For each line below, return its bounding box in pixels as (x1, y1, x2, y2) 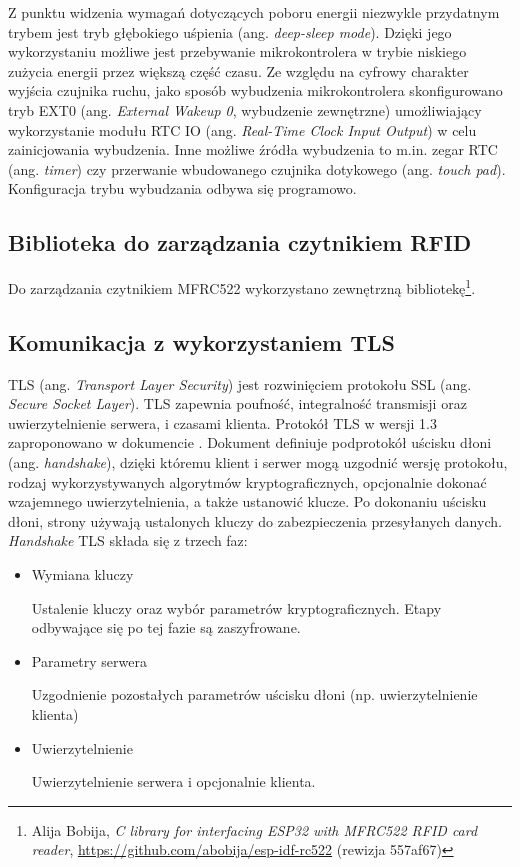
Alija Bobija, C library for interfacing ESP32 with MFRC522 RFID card (31, 819, 478, 840)
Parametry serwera (31, 650, 147, 671)
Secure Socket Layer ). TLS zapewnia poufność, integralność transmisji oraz (8, 393, 467, 414)
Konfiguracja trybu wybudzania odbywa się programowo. (8, 178, 357, 199)
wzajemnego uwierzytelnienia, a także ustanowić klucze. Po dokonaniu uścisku (8, 491, 487, 512)
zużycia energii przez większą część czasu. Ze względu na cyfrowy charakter (8, 60, 469, 81)
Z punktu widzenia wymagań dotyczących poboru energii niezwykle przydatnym (8, 2, 500, 22)
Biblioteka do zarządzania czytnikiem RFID (8, 227, 472, 258)
